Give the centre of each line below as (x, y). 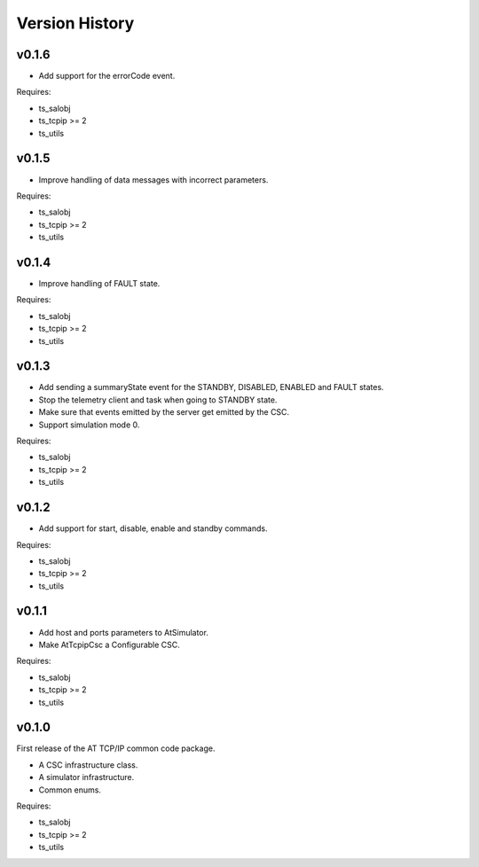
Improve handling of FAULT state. (99, 283)
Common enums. (70, 790)
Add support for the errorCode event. (107, 76)
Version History (75, 23)
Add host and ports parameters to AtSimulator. (123, 632)
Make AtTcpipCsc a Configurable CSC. (110, 644)
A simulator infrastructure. (86, 777)
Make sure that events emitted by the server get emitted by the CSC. (164, 412)
